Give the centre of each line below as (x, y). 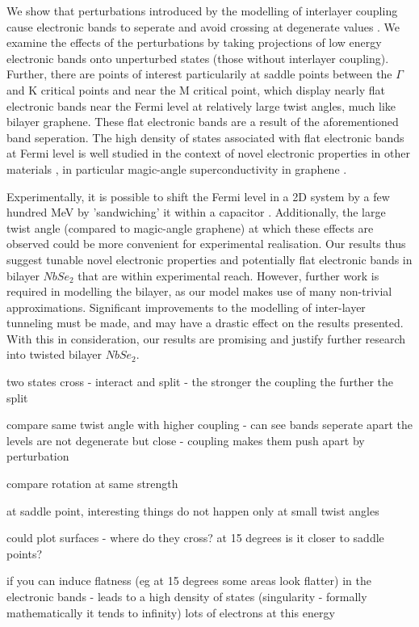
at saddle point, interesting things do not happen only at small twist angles (193, 510)
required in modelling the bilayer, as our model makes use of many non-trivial (199, 291)
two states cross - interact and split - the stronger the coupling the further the (200, 382)
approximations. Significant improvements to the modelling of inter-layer (186, 307)
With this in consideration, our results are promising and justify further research (206, 338)
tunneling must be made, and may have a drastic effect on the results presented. (205, 323)
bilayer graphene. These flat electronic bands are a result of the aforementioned (203, 122)
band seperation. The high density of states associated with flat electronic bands (205, 137)
